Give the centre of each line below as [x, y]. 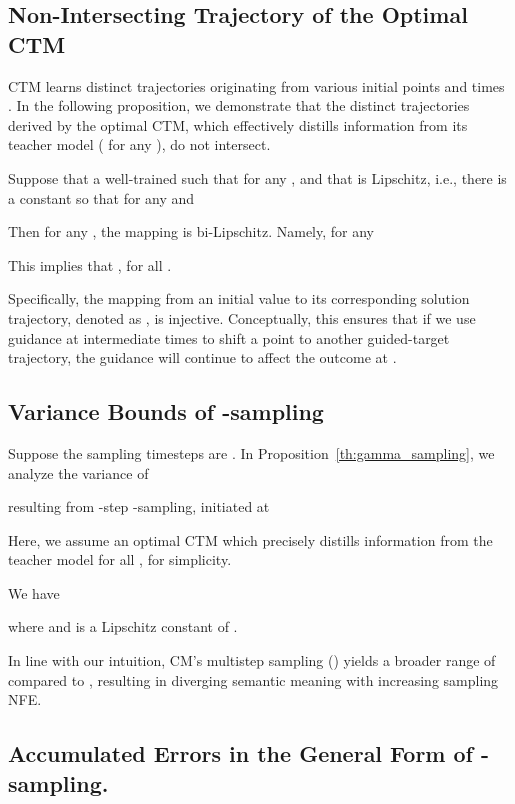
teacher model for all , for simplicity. [120, 559]
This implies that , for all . [90, 264]
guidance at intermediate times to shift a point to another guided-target [229, 337]
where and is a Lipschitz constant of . [123, 626]
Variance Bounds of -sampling [166, 411]
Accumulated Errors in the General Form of [240, 753]
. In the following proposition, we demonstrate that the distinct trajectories [239, 105]
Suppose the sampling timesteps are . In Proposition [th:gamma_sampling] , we [251, 452]
